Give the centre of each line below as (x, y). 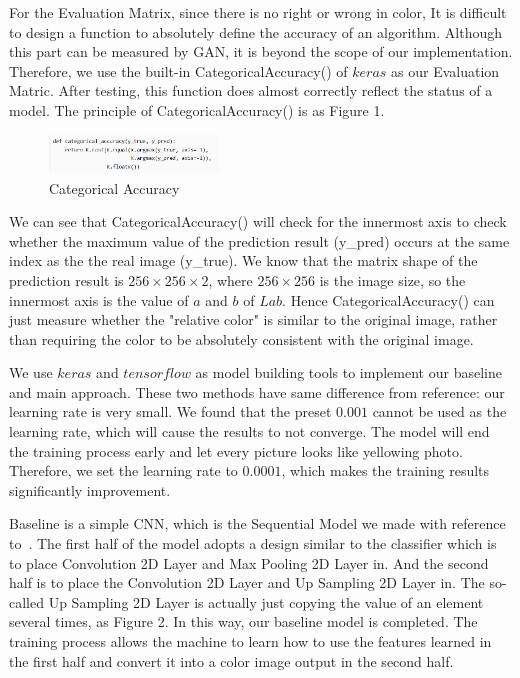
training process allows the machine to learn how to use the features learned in (250, 641)
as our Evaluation (445, 70)
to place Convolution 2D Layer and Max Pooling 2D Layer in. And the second (249, 562)
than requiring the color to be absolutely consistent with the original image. (241, 338)
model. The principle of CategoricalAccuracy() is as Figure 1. (197, 109)
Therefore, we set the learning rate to (123, 470)
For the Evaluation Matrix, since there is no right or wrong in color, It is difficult (258, 12)
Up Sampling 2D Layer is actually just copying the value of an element (266, 601)
